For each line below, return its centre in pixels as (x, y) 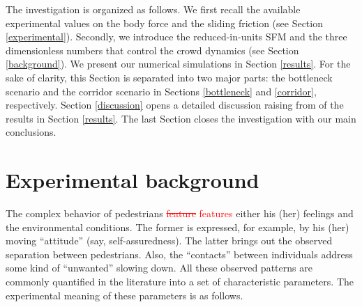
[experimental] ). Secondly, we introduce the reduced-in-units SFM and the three (176, 37)
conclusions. (31, 132)
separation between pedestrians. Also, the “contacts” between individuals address (179, 254)
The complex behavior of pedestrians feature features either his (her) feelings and (180, 213)
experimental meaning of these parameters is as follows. (125, 295)
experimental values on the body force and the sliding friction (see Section (164, 23)
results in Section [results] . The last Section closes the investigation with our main (181, 118)
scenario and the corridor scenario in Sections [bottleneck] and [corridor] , (161, 91)
